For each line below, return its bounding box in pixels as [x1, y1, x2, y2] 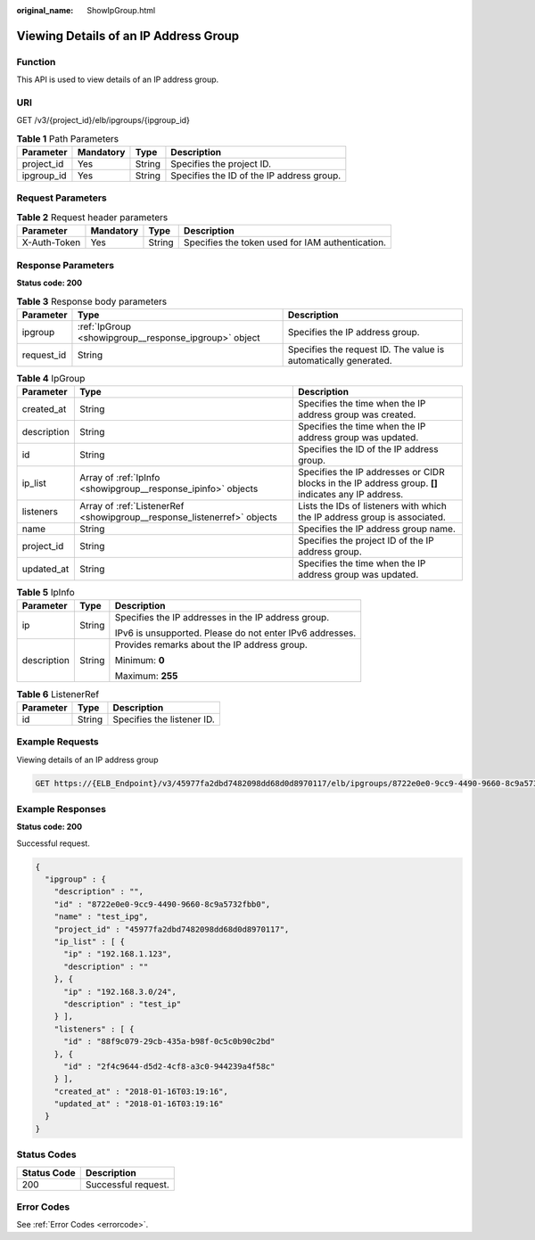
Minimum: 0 [114, 654, 165, 667]
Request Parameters [16, 192, 107, 204]
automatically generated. [287, 354, 392, 366]
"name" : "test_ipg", [53, 912, 149, 922]
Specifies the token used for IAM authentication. [183, 236, 387, 249]
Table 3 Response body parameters [16, 295, 168, 308]
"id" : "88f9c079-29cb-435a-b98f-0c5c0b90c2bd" [63, 1037, 276, 1047]
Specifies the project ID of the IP [297, 535, 434, 547]
